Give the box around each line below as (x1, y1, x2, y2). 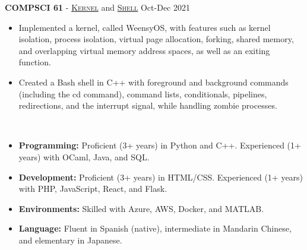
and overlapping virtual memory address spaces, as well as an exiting (18, 44, 270, 56)
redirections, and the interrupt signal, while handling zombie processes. (18, 99, 277, 112)
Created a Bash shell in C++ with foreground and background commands (18, 75, 289, 88)
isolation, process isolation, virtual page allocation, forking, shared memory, (18, 33, 294, 45)
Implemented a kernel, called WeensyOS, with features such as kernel (18, 21, 271, 33)
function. (18, 56, 51, 68)
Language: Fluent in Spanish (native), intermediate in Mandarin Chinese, (18, 222, 292, 235)
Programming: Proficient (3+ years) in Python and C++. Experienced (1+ (18, 139, 301, 151)
